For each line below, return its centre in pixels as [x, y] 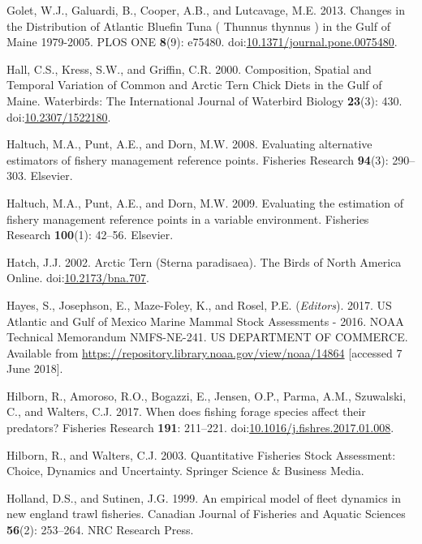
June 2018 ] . [35, 368]
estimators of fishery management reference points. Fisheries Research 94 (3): [198, 159]
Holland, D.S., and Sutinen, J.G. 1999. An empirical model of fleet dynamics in [204, 497]
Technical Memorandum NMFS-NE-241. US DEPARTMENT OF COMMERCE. [207, 337]
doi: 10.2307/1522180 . [59, 116]
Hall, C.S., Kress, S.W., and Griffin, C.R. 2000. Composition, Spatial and [189, 69]
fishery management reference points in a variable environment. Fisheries [188, 218]
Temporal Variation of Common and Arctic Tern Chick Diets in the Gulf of [194, 85]
